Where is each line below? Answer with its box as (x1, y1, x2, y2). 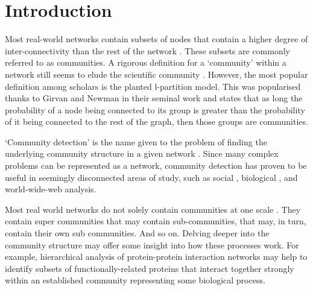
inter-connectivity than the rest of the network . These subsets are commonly (5, 44, 291, 57)
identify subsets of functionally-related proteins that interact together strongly (5, 262, 294, 274)
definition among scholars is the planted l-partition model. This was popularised (5, 80, 301, 92)
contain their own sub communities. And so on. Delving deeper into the (5, 227, 270, 239)
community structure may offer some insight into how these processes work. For (5, 238, 299, 251)
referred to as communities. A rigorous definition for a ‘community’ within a (5, 56, 286, 69)
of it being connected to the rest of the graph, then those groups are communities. (5, 115, 308, 128)
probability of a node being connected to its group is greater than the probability (5, 103, 305, 116)
